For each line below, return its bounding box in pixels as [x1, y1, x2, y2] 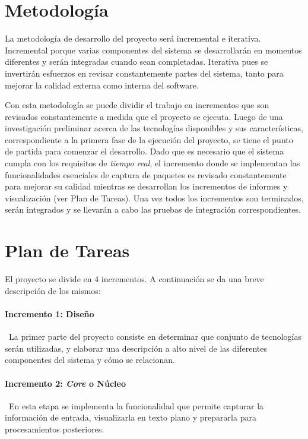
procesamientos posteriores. [5, 422, 104, 435]
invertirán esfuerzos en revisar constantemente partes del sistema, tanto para [5, 67, 284, 79]
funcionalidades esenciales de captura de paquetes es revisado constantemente [5, 168, 287, 181]
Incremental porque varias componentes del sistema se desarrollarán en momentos [5, 43, 302, 56]
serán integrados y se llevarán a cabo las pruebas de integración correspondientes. [5, 203, 301, 216]
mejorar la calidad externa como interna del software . [5, 78, 199, 91]
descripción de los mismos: [5, 284, 101, 296]
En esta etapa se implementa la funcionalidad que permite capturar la [8, 399, 264, 412]
